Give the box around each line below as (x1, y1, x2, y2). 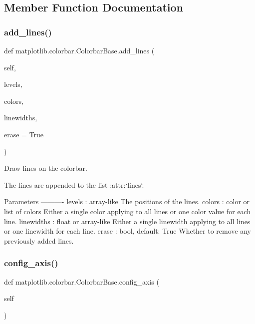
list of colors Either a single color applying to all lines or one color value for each (4, 206, 251, 216)
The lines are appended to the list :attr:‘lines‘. (4, 179, 144, 190)
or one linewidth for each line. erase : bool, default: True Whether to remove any (4, 226, 251, 236)
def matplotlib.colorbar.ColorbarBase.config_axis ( (4, 276, 159, 287)
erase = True (4, 129, 44, 139)
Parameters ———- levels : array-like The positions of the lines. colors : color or (4, 196, 250, 207)
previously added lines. (4, 235, 74, 246)
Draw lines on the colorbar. (4, 163, 87, 173)
